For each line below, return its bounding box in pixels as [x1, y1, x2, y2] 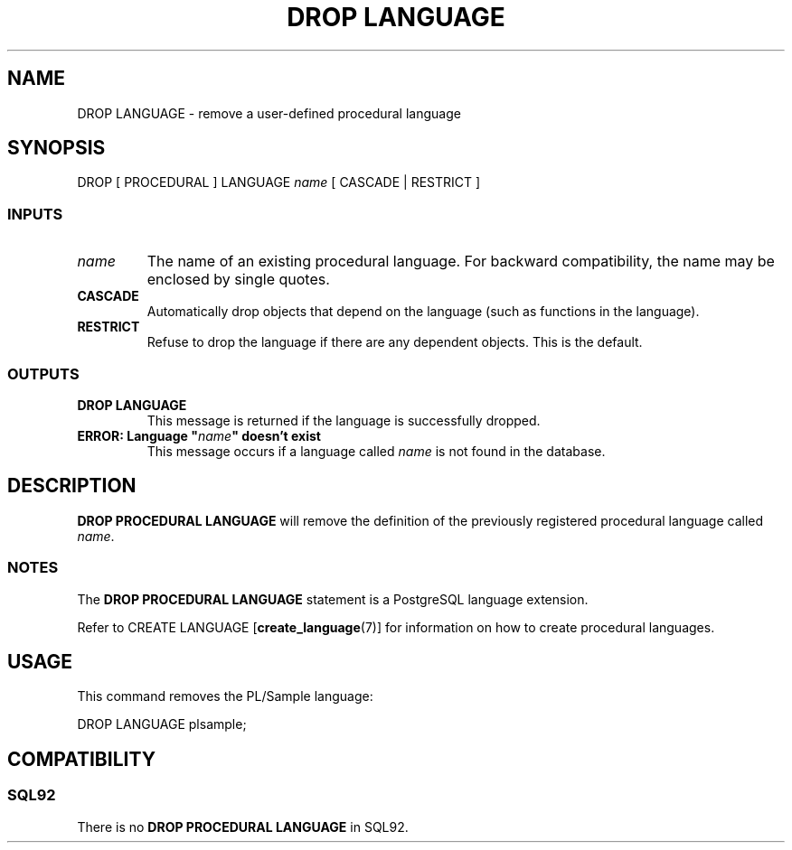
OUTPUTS [7, 364, 80, 383]
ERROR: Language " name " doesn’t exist [77, 427, 321, 444]
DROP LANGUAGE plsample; [77, 716, 247, 733]
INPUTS [7, 204, 63, 223]
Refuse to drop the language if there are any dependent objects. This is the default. [146, 334, 643, 350]
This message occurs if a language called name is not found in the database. [146, 443, 606, 459]
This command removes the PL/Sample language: [77, 688, 373, 705]
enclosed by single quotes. [146, 270, 330, 289]
